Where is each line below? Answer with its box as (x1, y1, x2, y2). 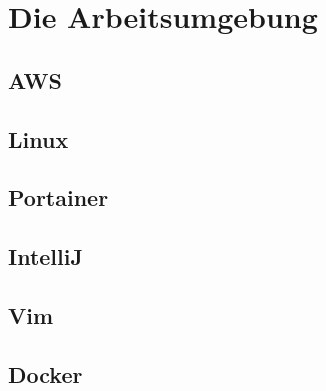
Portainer (8, 182, 109, 213)
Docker (8, 358, 83, 389)
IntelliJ (8, 241, 83, 272)
